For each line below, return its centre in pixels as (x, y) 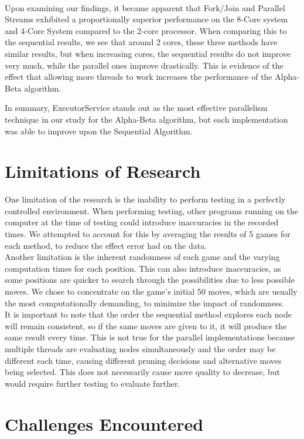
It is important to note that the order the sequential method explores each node (148, 314)
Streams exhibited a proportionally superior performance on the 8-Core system (146, 19)
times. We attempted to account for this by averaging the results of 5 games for (148, 234)
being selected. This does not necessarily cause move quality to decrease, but (142, 372)
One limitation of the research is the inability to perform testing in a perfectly (145, 199)
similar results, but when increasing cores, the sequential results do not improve (148, 53)
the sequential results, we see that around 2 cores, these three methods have (141, 42)
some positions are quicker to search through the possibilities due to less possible (150, 280)
